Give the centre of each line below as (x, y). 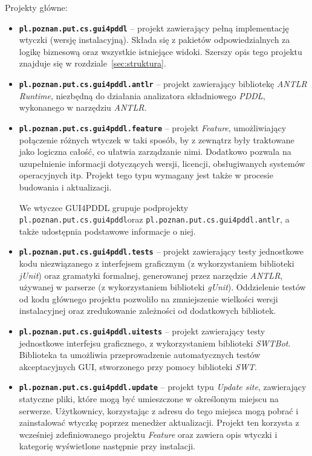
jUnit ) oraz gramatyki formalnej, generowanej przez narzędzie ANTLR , (151, 275)
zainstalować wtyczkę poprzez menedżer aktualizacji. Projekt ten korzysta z (159, 422)
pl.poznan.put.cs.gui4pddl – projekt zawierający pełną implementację (154, 28)
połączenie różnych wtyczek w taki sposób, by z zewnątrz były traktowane (157, 139)
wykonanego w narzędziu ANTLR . (83, 107)
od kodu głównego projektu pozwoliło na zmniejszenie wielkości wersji (148, 298)
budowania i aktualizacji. (65, 187)
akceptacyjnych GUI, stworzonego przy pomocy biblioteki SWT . (138, 366)
